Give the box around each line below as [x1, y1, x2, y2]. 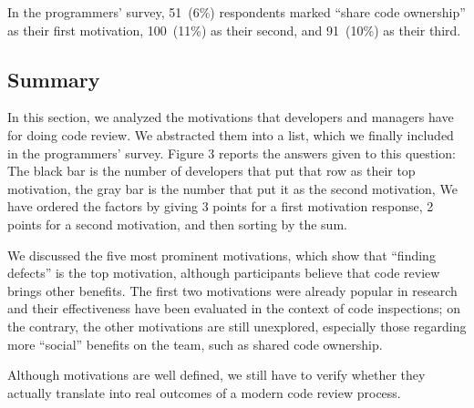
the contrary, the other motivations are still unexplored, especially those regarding [7, 316, 467, 335]
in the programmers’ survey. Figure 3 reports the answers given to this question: [7, 143, 456, 162]
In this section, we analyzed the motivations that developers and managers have [7, 107, 454, 127]
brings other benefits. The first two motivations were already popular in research [7, 280, 458, 300]
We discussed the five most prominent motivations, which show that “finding [7, 245, 436, 264]
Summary [7, 65, 100, 93]
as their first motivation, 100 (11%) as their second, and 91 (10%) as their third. [7, 20, 461, 39]
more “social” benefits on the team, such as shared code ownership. [7, 334, 383, 353]
